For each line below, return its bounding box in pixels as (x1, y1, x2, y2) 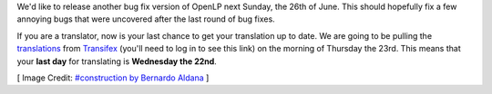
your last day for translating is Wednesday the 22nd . (16, 55, 218, 67)
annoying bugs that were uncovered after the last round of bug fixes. (16, 14, 275, 24)
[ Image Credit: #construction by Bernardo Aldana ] (16, 72, 210, 83)
